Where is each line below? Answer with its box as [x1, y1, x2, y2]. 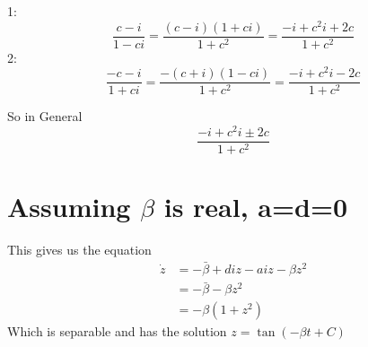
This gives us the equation [7, 240, 152, 259]
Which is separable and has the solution [7, 322, 227, 341]
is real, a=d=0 [163, 188, 348, 225]
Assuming [7, 188, 131, 225]
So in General [7, 107, 83, 126]
